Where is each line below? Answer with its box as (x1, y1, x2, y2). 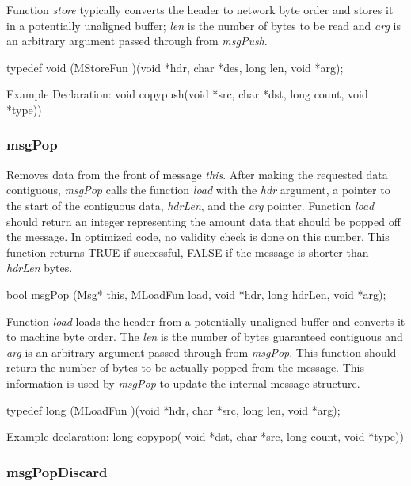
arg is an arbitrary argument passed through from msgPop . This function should (6, 343, 397, 360)
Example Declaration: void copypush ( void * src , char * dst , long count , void (6, 86, 368, 102)
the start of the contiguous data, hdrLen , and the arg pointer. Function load (6, 197, 375, 213)
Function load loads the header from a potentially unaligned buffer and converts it (6, 312, 405, 329)
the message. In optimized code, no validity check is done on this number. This (6, 228, 390, 245)
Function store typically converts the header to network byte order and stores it (6, 2, 394, 17)
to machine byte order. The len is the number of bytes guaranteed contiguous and (6, 328, 403, 345)
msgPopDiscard (6, 461, 108, 481)
